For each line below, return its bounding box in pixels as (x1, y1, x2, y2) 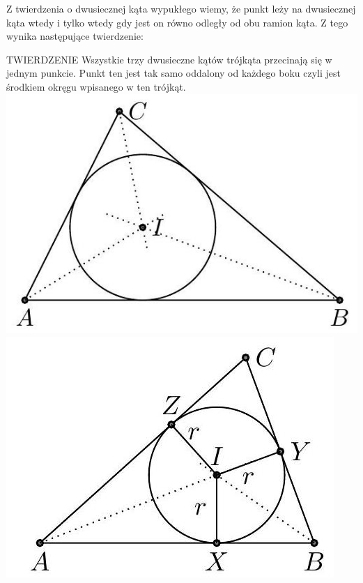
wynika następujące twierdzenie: (6, 29, 144, 43)
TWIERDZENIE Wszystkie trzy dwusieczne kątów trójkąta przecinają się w (6, 52, 332, 66)
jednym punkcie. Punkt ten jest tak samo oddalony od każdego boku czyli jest (6, 66, 341, 80)
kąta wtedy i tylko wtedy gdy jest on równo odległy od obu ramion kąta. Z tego (6, 15, 348, 29)
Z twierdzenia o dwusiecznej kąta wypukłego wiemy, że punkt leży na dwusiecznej (6, 1, 356, 15)
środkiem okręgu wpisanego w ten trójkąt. (6, 79, 186, 93)
